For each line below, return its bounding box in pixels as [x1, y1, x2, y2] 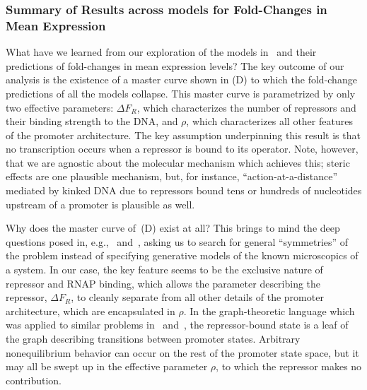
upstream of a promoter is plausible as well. [6, 196, 195, 211]
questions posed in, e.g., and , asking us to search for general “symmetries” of [6, 234, 349, 249]
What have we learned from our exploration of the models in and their [6, 45, 317, 59]
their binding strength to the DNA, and [6, 114, 178, 129]
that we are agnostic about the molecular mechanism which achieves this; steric [6, 155, 350, 170]
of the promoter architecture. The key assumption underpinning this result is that [6, 127, 361, 142]
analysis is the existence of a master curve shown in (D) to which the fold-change [6, 72, 357, 87]
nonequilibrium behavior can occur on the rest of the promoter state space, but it [6, 345, 359, 360]
